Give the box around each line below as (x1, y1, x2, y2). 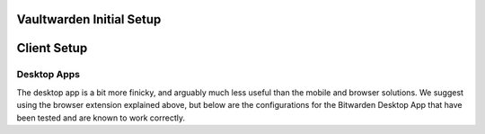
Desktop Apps (16, 68, 81, 81)
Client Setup (16, 40, 88, 56)
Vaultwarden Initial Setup (16, 12, 162, 27)
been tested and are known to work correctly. (16, 112, 186, 123)
